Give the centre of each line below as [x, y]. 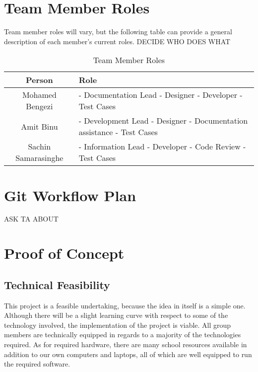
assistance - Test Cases [118, 132]
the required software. [37, 364]
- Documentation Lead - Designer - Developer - [161, 95]
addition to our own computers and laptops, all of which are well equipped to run [128, 354]
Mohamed [39, 95]
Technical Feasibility [57, 284]
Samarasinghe [39, 158]
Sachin [39, 147]
